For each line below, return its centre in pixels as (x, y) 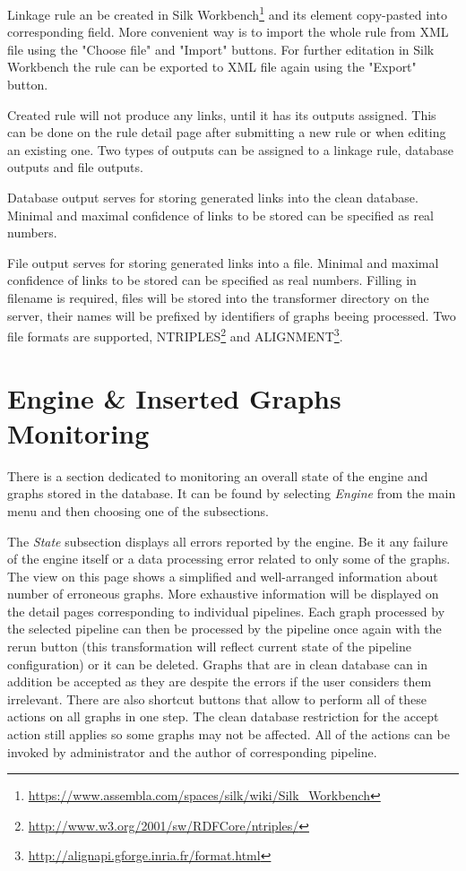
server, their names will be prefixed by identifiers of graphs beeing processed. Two (232, 315)
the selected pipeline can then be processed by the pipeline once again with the (224, 629)
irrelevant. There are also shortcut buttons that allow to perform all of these (217, 699)
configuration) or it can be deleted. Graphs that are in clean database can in (218, 664)
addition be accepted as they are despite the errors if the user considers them (220, 681)
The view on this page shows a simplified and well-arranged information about (223, 576)
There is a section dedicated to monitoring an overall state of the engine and (218, 475)
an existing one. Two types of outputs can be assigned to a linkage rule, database (230, 149)
